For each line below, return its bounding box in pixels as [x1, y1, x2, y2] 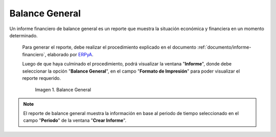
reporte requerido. [22, 75, 61, 81]
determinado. [9, 32, 38, 38]
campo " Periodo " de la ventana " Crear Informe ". [23, 118, 127, 124]
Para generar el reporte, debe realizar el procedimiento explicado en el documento [22, 44, 197, 51]
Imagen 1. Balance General [35, 87, 91, 93]
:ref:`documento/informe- [197, 44, 251, 51]
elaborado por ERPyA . [47, 51, 94, 57]
